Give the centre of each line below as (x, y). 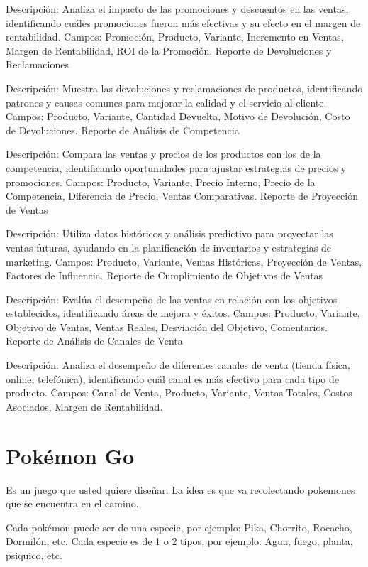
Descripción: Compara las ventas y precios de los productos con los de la (163, 154)
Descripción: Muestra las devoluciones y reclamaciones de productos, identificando (184, 88)
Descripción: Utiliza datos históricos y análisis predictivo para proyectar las (169, 233)
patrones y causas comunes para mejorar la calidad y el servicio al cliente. (166, 102)
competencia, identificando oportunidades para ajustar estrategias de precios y (176, 167)
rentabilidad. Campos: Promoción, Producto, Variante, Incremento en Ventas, (175, 37)
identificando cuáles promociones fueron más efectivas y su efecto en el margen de (183, 22)
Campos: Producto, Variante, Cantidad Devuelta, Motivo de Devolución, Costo (178, 116)
